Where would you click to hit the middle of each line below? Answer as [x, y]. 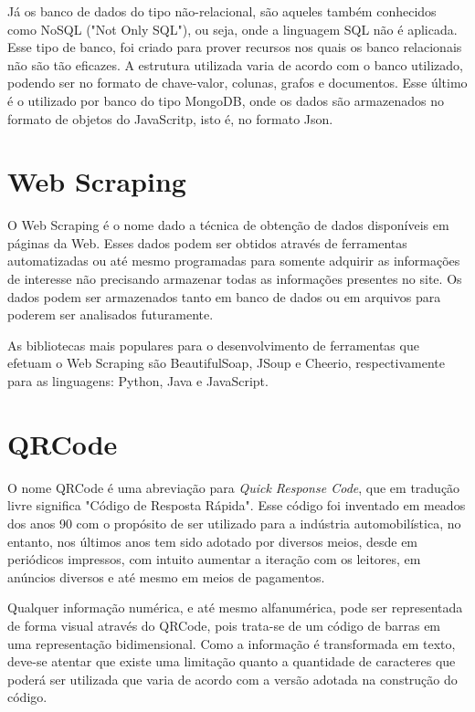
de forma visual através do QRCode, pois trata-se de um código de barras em [224, 625]
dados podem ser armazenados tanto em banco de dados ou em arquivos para [224, 296]
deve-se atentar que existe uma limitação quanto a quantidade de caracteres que [232, 661]
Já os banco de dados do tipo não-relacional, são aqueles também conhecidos [222, 11]
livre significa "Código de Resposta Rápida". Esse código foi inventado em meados [237, 505]
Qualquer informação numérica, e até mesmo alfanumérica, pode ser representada [235, 607]
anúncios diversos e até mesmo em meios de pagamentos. [166, 576]
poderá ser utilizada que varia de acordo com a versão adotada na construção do [232, 679]
